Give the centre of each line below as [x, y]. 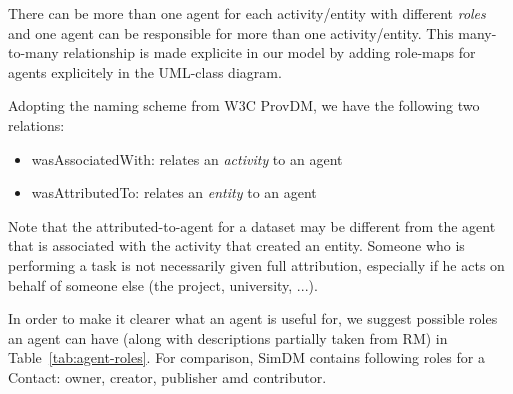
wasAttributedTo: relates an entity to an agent [174, 192]
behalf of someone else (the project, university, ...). [163, 284]
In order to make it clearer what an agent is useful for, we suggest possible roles [253, 318]
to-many [33, 52]
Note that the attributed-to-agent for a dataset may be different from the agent [252, 225]
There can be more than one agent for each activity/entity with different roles [247, 13]
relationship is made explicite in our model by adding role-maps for [269, 52]
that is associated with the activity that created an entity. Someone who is [236, 245]
